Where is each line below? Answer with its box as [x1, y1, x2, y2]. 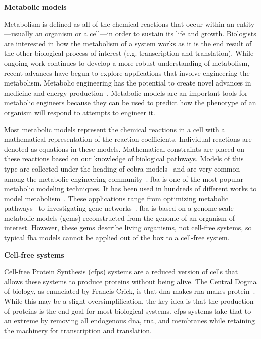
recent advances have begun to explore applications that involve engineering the [4, 67, 250, 78]
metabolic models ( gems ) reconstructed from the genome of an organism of [4, 212, 235, 223]
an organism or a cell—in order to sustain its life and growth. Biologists [35, 28, 256, 39]
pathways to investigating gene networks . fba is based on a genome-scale [4, 203, 234, 213]
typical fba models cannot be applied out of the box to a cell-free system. [4, 232, 230, 243]
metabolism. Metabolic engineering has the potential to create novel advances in [4, 77, 251, 88]
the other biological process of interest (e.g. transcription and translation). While [4, 48, 254, 58]
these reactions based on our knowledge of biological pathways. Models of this [4, 153, 244, 164]
